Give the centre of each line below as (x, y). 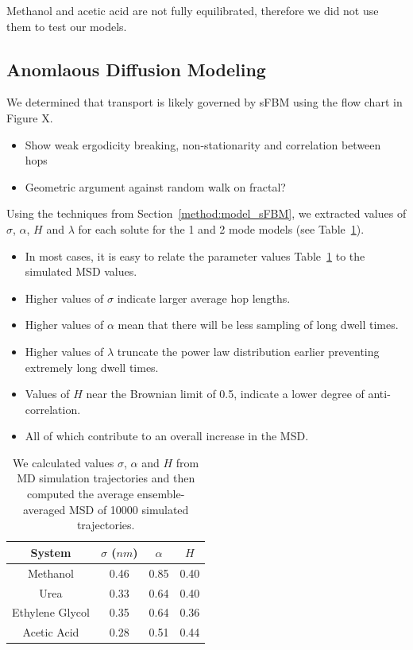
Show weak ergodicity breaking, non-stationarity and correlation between (203, 144)
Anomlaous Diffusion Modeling (136, 69)
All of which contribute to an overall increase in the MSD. (167, 436)
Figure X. (30, 117)
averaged (44, 509)
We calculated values (64, 462)
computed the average (80, 494)
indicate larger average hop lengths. (204, 298)
